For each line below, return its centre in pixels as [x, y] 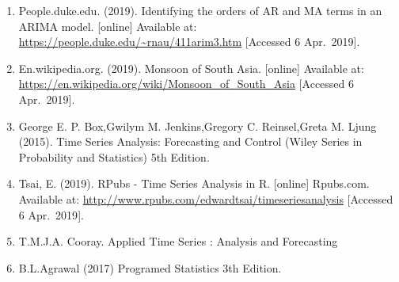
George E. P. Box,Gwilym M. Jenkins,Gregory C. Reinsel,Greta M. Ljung [198, 126]
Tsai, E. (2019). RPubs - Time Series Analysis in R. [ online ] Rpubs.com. [194, 183]
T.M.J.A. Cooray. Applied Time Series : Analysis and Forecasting [178, 241]
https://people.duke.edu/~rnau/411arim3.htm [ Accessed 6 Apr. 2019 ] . [189, 42]
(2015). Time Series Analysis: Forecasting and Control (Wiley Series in [190, 141]
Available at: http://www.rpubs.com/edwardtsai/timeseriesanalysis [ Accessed [206, 198]
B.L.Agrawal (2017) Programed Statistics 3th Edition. [150, 267]
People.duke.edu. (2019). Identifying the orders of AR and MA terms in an [200, 10]
